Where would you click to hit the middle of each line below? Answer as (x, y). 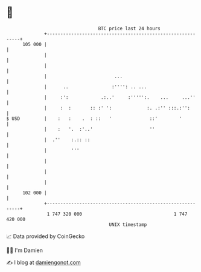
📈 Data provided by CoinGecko (46, 236)
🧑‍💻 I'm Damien (25, 250)
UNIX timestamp (128, 224)
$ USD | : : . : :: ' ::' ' (94, 118)
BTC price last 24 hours (129, 28)
